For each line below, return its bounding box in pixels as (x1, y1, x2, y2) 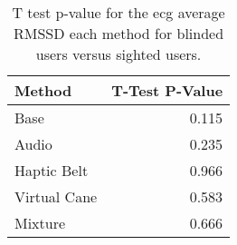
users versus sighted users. (35, 44, 202, 64)
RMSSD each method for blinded (14, 23, 224, 44)
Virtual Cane (14, 186, 98, 207)
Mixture (14, 212, 66, 233)
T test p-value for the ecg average (12, 2, 225, 23)
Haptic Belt (14, 160, 89, 181)
